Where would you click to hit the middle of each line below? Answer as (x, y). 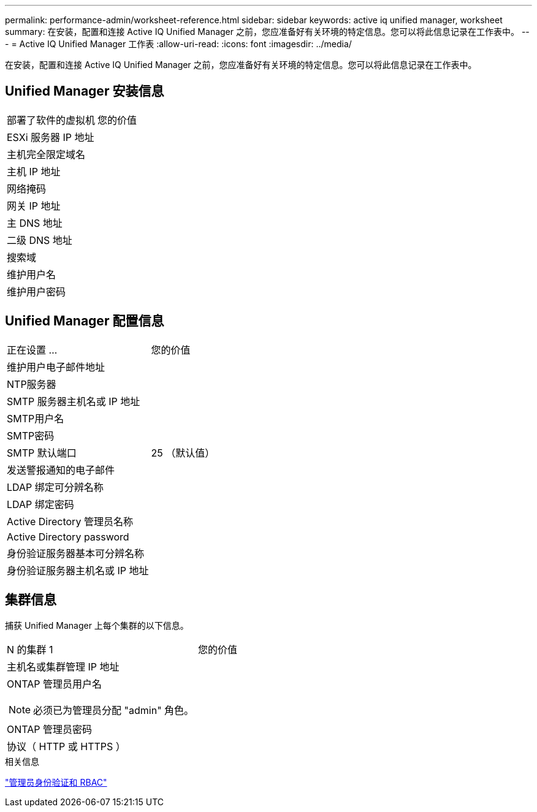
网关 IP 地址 (34, 206)
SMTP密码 (31, 435)
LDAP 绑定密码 (40, 504)
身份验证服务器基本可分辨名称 (76, 553)
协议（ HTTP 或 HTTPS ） (66, 746)
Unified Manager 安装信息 (85, 91)
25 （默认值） (183, 453)
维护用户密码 (36, 291)
